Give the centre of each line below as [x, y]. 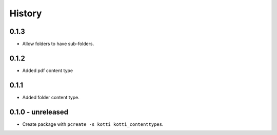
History [26, 13]
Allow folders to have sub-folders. [58, 44]
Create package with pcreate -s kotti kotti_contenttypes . [93, 124]
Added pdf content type [48, 70]
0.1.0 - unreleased [39, 112]
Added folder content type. [51, 97]
